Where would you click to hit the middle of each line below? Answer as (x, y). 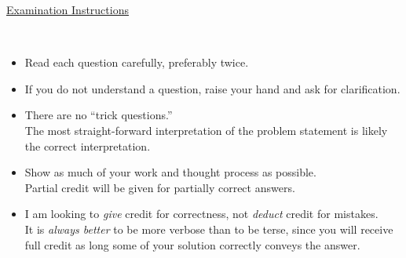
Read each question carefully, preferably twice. (137, 62)
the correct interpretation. (88, 145)
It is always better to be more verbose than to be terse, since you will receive (209, 229)
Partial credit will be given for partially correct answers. (160, 187)
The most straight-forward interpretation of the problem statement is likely (206, 130)
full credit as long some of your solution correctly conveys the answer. (192, 244)
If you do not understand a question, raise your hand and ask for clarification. (212, 88)
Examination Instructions (68, 9)
